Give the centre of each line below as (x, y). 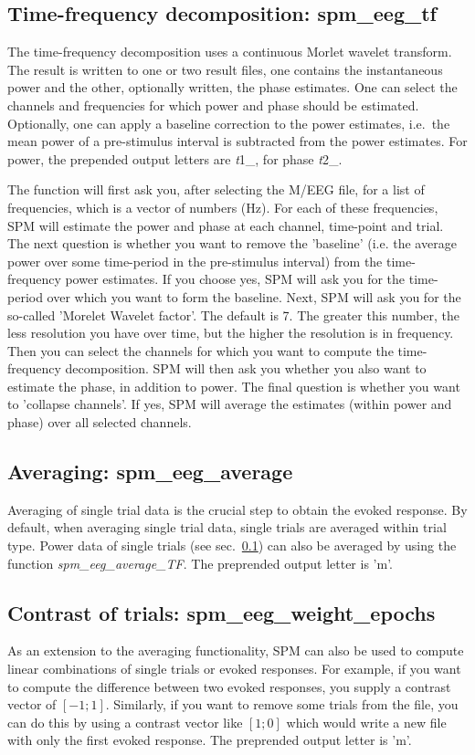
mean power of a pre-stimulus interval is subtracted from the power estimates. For (237, 141)
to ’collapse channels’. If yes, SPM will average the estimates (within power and (230, 404)
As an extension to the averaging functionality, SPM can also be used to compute (236, 650)
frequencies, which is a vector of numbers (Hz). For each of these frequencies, (223, 207)
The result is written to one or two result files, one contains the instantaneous (225, 69)
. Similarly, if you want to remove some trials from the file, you (282, 704)
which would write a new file (366, 722)
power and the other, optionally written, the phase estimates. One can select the (232, 87)
